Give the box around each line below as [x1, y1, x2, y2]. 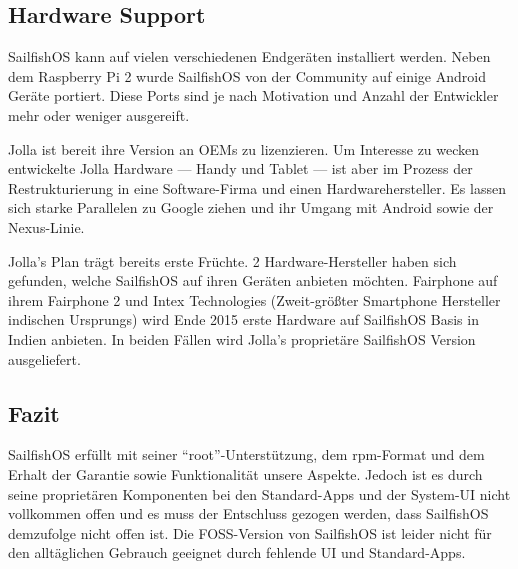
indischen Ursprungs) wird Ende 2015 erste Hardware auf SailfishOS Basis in [8, 309, 479, 330]
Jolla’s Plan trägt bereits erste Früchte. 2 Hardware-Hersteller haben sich [8, 250, 457, 271]
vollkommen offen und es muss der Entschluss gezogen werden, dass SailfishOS [8, 503, 489, 524]
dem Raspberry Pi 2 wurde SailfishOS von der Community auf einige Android [8, 65, 486, 86]
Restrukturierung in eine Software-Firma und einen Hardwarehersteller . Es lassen [8, 177, 506, 198]
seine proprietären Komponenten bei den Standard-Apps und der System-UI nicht [8, 483, 511, 504]
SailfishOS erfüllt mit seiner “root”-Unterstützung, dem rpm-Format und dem [8, 444, 485, 465]
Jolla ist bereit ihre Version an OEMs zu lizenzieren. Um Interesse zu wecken [8, 138, 480, 159]
